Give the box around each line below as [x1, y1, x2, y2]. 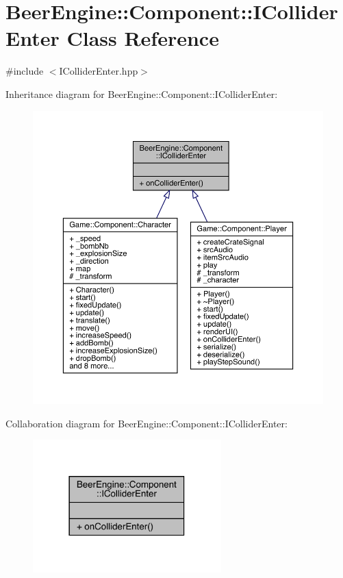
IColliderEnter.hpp [59, 64, 138, 78]
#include [5, 64, 44, 78]
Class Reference [66, 24, 219, 52]
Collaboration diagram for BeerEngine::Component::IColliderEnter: [5, 416, 288, 430]
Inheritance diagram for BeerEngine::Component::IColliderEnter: [5, 86, 278, 101]
